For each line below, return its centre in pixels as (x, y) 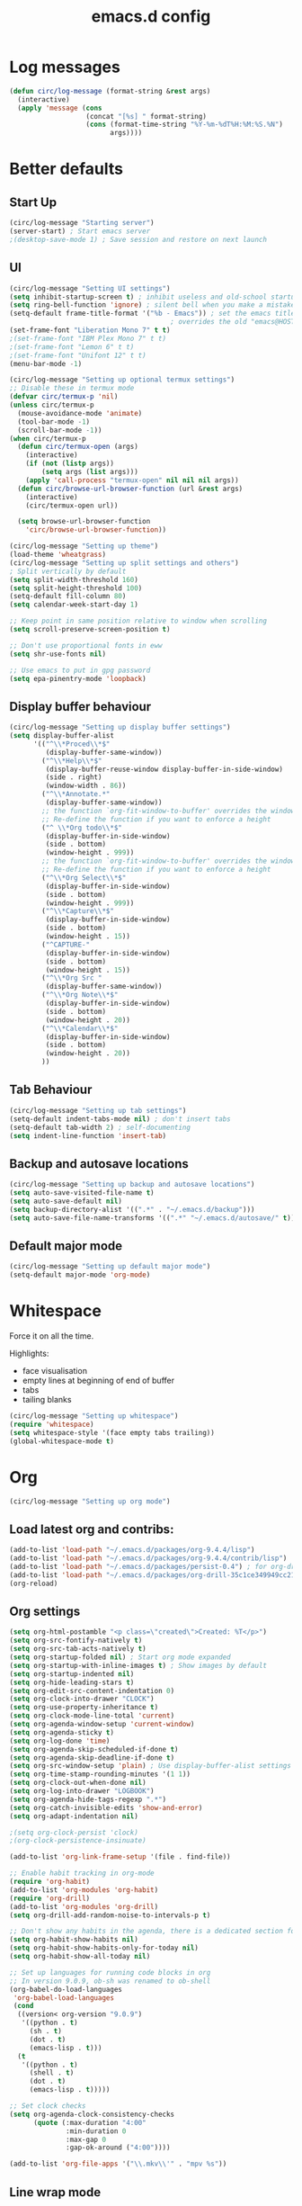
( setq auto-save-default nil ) (66, 1201)
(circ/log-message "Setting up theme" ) (84, 546)
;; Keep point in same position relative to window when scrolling (138, 621)
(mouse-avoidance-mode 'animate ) (80, 413)
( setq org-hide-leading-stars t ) (72, 1682)
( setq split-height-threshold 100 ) (76, 588)
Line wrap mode (55, 2192)
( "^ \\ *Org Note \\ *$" (80, 995)
